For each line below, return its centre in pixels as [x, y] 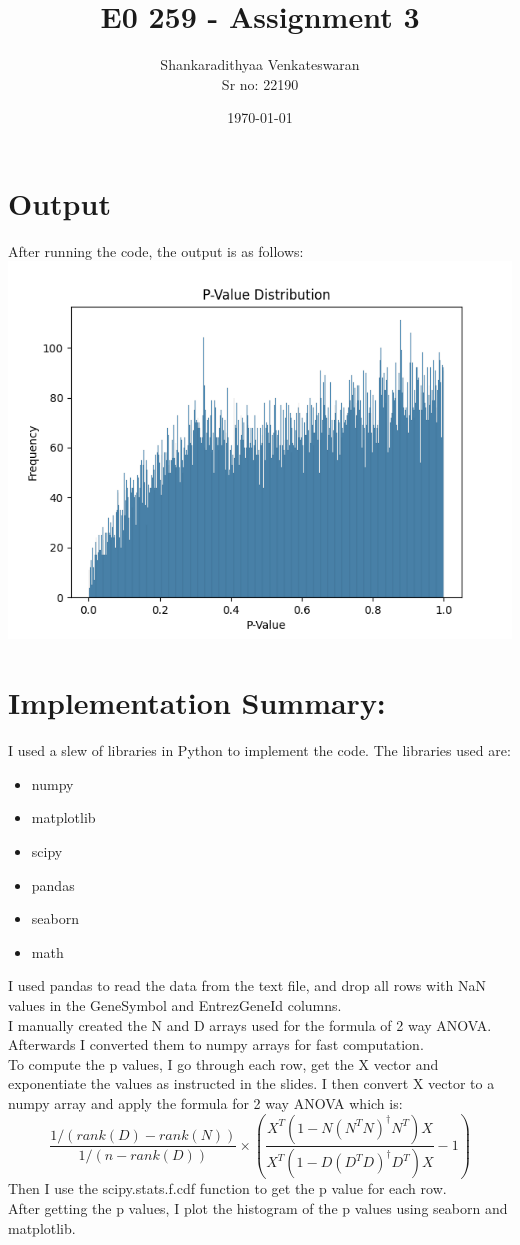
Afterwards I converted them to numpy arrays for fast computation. [216, 1044]
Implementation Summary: [197, 702]
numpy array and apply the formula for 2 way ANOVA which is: [205, 1102]
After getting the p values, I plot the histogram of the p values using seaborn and [258, 1208]
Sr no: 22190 [260, 83]
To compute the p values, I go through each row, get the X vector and [223, 1063]
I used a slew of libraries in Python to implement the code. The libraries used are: [259, 750]
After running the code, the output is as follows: [156, 250]
